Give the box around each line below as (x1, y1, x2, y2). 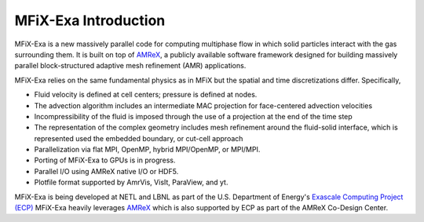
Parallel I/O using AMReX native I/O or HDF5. (34, 166, 179, 176)
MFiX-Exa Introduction (14, 12, 166, 29)
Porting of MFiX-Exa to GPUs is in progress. (34, 155, 176, 165)
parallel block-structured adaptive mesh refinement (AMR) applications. (14, 61, 247, 71)
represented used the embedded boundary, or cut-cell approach (34, 133, 243, 143)
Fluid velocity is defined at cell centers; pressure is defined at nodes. (34, 90, 258, 100)
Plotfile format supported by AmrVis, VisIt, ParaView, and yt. (34, 177, 228, 187)
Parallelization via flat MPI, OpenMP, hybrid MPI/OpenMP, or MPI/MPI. (34, 145, 261, 155)
